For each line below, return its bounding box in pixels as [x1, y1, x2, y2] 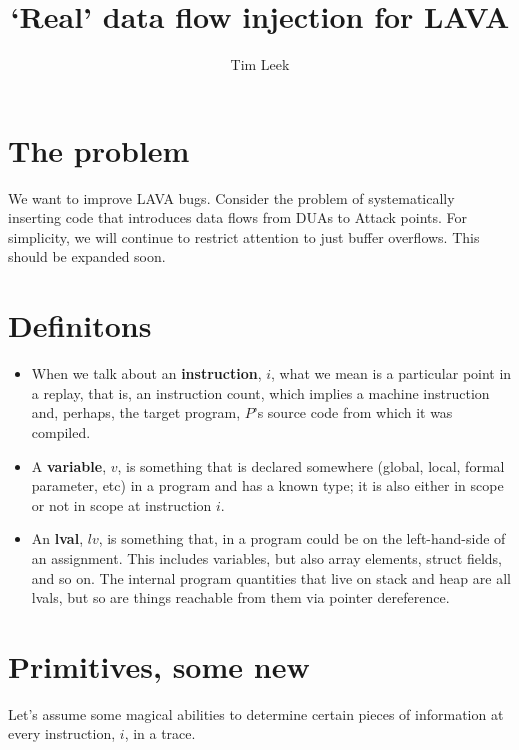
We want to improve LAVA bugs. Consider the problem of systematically [8, 187, 455, 208]
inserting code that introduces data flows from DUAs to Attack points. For [8, 207, 468, 228]
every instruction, [8, 723, 116, 744]
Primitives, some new [8, 645, 310, 686]
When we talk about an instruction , [31, 363, 262, 384]
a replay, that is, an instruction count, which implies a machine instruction [31, 382, 490, 403]
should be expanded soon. [8, 246, 166, 267]
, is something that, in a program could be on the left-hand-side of [98, 528, 506, 549]
